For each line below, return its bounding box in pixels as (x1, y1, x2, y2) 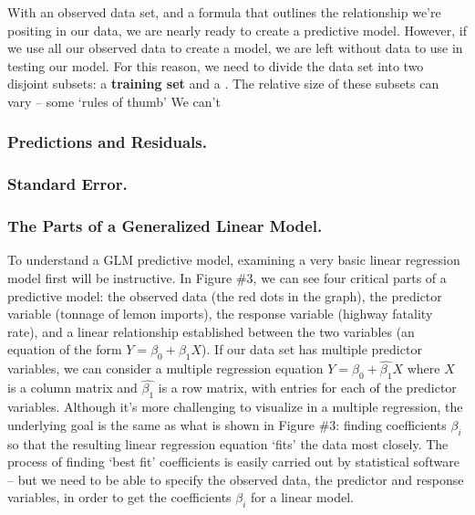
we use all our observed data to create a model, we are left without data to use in (7, 38, 463, 58)
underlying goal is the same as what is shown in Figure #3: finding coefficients (7, 415, 447, 434)
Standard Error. (7, 173, 128, 195)
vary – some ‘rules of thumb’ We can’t (7, 91, 221, 110)
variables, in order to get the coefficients (7, 488, 232, 507)
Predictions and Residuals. (7, 131, 207, 153)
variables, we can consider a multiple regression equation (7, 359, 324, 378)
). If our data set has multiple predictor (201, 340, 422, 359)
